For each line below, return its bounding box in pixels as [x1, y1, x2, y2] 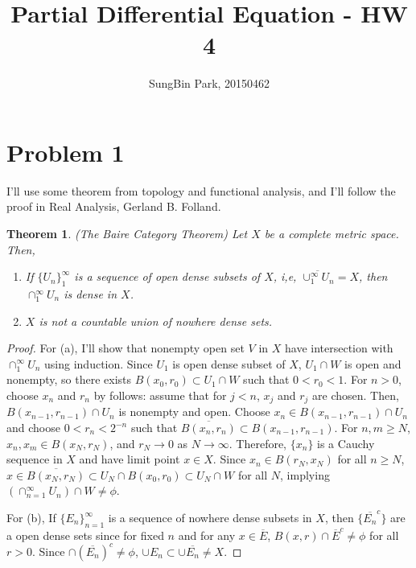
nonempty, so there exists [6, 371, 132, 388]
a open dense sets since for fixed [6, 526, 164, 543]
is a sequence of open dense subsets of [74, 268, 261, 285]
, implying [280, 466, 330, 483]
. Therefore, [229, 434, 287, 451]
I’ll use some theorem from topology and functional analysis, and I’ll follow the [6, 182, 396, 199]
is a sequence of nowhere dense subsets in [108, 509, 312, 525]
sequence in [6, 451, 63, 467]
